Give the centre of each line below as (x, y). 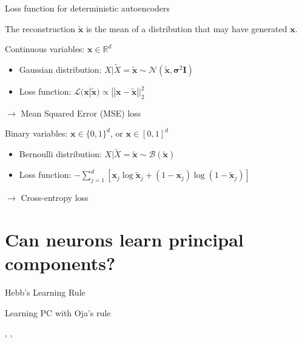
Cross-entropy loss (55, 197)
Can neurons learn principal (124, 239)
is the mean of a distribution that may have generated (186, 28)
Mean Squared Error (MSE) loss (81, 113)
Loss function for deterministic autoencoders (88, 8)
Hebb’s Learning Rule (45, 292)
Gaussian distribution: (60, 69)
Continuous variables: (45, 49)
